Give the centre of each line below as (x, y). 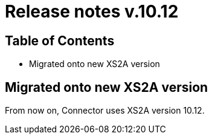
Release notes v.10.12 (92, 11)
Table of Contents (60, 40)
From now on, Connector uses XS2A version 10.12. (105, 111)
